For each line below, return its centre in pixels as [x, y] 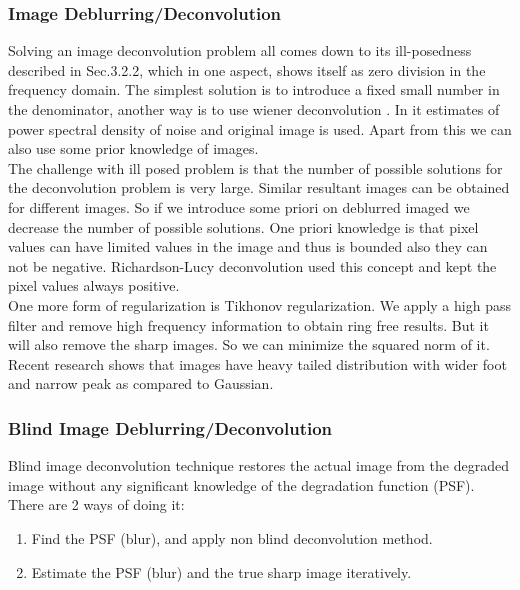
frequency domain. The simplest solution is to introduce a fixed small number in [254, 89]
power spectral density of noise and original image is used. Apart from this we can [260, 128]
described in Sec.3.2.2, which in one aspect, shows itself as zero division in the [247, 69]
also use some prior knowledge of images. [133, 148]
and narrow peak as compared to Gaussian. [141, 383]
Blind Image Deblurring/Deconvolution [170, 427]
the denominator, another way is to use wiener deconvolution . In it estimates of [254, 109]
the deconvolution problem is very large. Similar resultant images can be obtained [259, 187]
